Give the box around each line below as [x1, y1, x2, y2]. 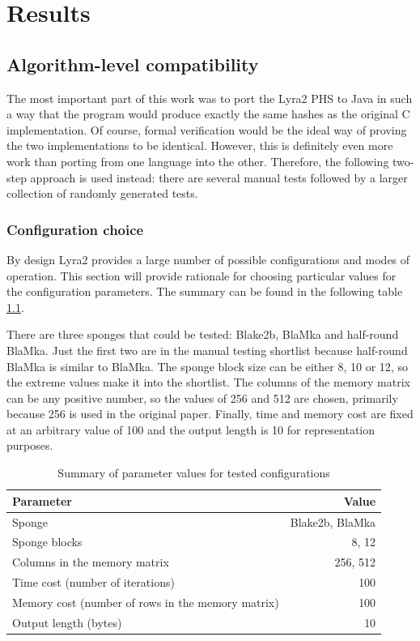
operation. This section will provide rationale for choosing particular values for [6, 267, 397, 284]
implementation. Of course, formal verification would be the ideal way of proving [6, 121, 407, 138]
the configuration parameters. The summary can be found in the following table [6, 283, 403, 300]
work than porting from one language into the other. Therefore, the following [6, 152, 389, 169]
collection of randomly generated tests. [6, 185, 198, 202]
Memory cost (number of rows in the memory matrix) [12, 593, 279, 610]
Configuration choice [6, 219, 144, 239]
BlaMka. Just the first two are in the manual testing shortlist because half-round [6, 341, 408, 358]
